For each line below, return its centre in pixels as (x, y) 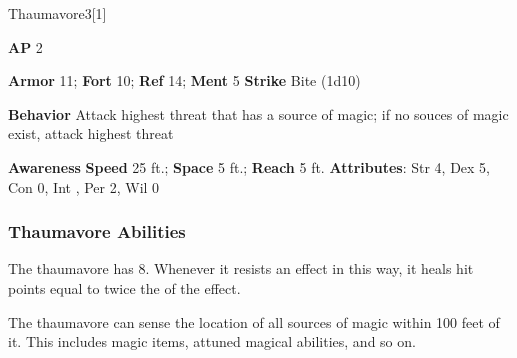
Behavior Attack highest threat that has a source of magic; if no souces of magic (258, 113)
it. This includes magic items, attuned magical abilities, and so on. (212, 341)
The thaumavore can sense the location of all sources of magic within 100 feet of (254, 321)
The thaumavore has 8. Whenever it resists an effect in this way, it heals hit (241, 268)
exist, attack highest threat (91, 133)
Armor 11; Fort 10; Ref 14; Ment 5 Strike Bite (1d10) (184, 80)
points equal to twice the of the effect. (124, 287)
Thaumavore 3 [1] (57, 13)
